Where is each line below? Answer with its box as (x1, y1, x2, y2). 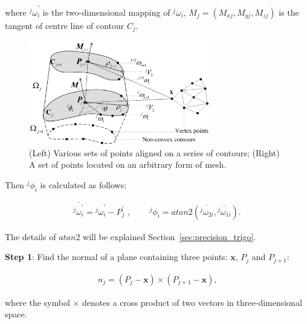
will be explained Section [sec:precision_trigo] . (83, 230, 256, 243)
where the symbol (5, 296, 70, 308)
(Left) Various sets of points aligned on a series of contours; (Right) (29, 146, 280, 159)
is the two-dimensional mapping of (42, 5, 170, 18)
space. (5, 308, 27, 320)
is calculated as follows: (40, 178, 127, 191)
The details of (5, 230, 56, 243)
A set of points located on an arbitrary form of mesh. (29, 158, 227, 171)
